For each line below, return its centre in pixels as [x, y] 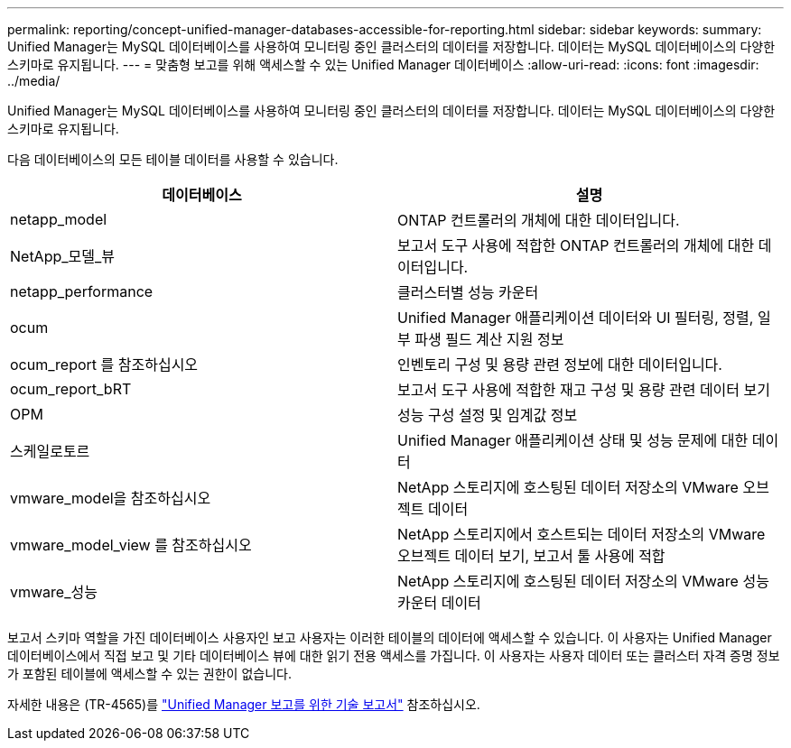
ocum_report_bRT [71, 389]
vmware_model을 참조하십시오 [111, 498]
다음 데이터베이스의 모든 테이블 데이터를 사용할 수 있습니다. [173, 159]
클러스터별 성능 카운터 [468, 292]
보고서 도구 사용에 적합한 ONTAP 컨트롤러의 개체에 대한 [576, 245]
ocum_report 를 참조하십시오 [104, 365]
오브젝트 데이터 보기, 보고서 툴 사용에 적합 [531, 556]
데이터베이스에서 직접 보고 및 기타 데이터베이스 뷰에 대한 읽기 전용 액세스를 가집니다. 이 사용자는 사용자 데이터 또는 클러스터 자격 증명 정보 [394, 656]
